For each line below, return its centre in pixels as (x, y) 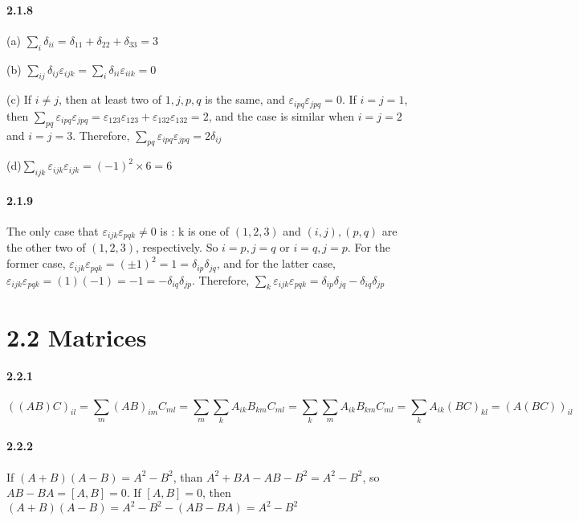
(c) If (19, 99)
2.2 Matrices (77, 336)
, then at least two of (110, 99)
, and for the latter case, (276, 263)
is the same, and (245, 99)
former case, (36, 263)
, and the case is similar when (281, 115)
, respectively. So (177, 247)
